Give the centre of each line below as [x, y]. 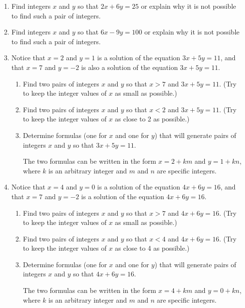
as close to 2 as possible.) [152, 119]
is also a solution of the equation [130, 67]
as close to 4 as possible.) [152, 248]
